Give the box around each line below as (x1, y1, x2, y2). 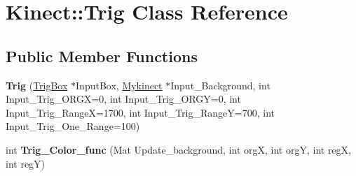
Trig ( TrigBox (6, 78, 68, 92)
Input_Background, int (170, 78, 271, 92)
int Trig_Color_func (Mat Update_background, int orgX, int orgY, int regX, (6, 142, 351, 156)
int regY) (6, 156, 46, 170)
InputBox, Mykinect (76, 78, 163, 92)
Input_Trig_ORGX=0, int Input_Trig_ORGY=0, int (6, 91, 241, 106)
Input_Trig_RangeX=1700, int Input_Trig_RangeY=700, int (6, 105, 275, 119)
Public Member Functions (6, 45, 198, 66)
